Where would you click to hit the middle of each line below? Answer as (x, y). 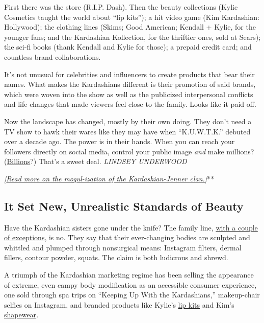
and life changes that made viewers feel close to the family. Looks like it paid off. (130, 104)
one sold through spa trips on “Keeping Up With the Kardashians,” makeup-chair (132, 295)
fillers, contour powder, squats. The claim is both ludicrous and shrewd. (116, 257)
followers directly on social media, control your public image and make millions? (129, 151)
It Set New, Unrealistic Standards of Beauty (124, 206)
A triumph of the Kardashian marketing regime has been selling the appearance (129, 275)
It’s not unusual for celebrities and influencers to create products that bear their (129, 74)
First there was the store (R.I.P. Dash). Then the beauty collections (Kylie (121, 7)
